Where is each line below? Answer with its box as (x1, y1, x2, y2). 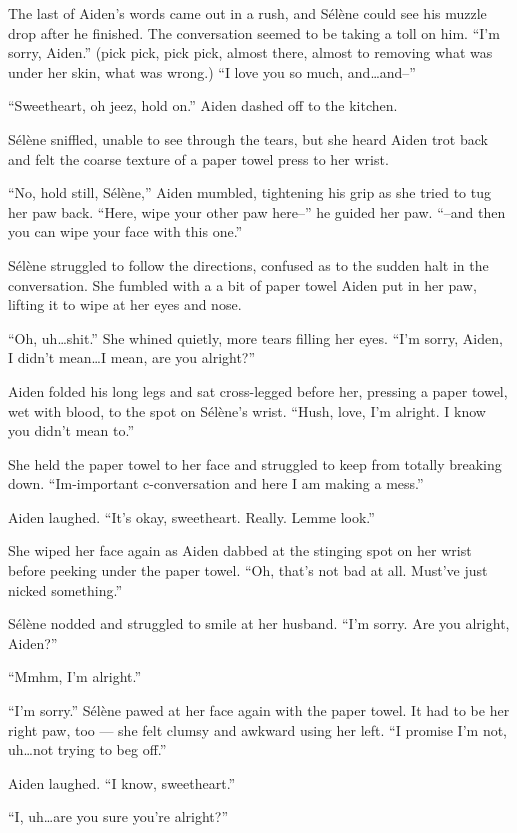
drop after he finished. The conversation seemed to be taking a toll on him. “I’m (8, 22, 500, 43)
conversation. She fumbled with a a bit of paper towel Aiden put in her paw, (8, 274, 477, 295)
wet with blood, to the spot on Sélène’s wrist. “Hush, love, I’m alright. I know (8, 400, 486, 421)
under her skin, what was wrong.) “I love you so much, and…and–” (8, 61, 416, 82)
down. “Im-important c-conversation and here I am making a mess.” (8, 473, 424, 494)
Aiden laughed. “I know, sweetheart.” (8, 772, 236, 793)
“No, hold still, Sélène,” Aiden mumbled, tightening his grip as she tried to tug (8, 182, 492, 203)
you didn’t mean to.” (8, 420, 135, 441)
